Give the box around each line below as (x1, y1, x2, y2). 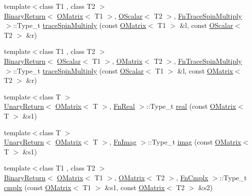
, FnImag (109, 137, 137, 147)
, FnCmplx (176, 172, 208, 182)
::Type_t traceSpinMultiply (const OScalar (13, 65, 144, 75)
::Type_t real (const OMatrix (146, 101, 236, 111)
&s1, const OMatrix (105, 182, 165, 192)
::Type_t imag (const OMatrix (148, 137, 241, 147)
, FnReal (109, 101, 135, 111)
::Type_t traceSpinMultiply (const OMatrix (13, 20, 146, 30)
